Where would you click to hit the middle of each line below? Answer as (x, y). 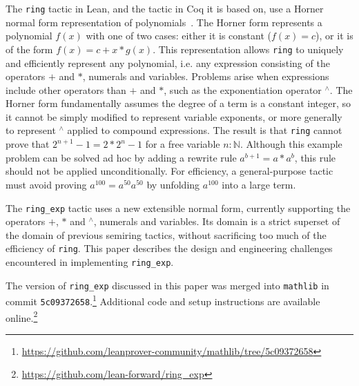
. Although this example (291, 144)
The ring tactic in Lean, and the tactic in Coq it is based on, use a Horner (165, 8)
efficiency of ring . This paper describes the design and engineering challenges (169, 248)
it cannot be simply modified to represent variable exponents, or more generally (174, 116)
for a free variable (183, 144)
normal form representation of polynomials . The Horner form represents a (164, 22)
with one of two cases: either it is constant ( (179, 36)
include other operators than (66, 89)
